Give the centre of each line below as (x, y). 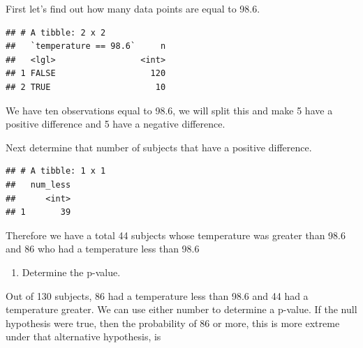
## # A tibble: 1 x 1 (56, 171)
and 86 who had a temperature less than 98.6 (103, 249)
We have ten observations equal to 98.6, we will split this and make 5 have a (169, 110)
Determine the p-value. (71, 272)
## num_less (38, 184)
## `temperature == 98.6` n (86, 46)
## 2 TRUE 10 (86, 87)
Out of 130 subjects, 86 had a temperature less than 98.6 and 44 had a (157, 295)
